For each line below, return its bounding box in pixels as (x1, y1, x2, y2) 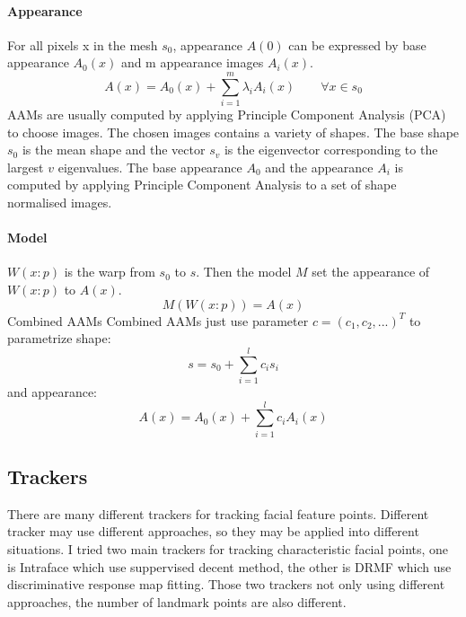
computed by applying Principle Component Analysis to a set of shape (7, 175, 397, 194)
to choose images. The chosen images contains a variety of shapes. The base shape (7, 122, 460, 141)
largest (7, 157, 44, 176)
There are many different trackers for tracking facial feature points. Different (7, 504, 429, 523)
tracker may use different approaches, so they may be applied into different (7, 522, 419, 541)
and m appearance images (120, 53, 264, 72)
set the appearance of (312, 262, 430, 281)
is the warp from (64, 262, 155, 281)
